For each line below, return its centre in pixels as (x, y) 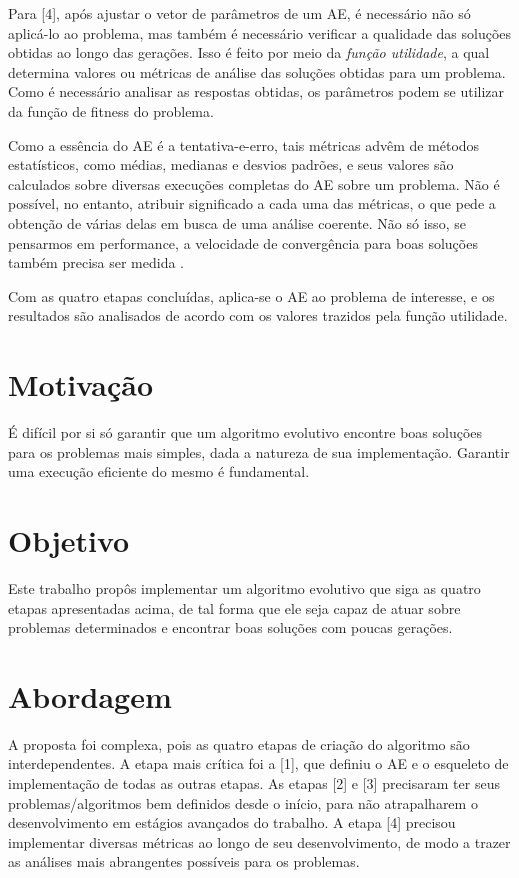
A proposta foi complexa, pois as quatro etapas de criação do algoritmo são (239, 743)
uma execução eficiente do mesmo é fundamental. (159, 471)
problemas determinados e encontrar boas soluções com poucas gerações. (230, 627)
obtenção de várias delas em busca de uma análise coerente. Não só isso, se (237, 222)
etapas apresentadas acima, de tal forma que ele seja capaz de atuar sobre (234, 607)
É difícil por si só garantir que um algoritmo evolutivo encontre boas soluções (245, 432)
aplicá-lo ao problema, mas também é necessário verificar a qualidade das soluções (260, 32)
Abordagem (90, 695)
